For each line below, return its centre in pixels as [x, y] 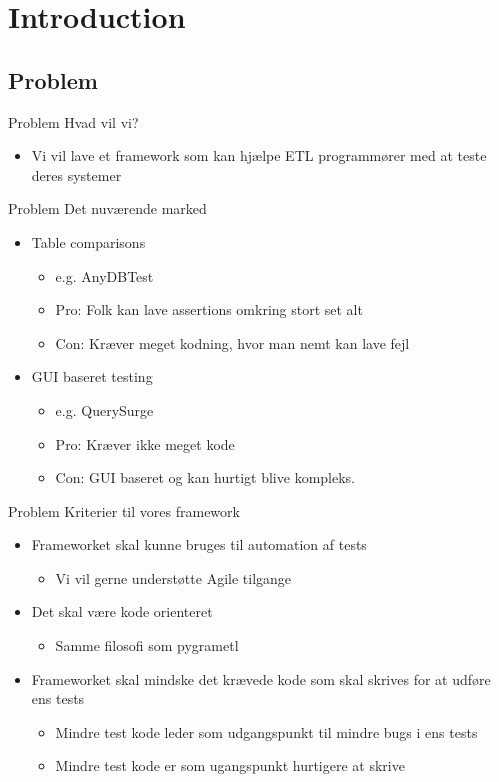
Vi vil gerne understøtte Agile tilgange [173, 577]
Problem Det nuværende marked [107, 208]
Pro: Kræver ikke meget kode [145, 443]
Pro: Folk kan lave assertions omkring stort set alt [209, 309]
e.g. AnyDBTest [104, 275]
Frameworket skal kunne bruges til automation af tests [199, 544]
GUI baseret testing [92, 376]
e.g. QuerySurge [104, 409]
